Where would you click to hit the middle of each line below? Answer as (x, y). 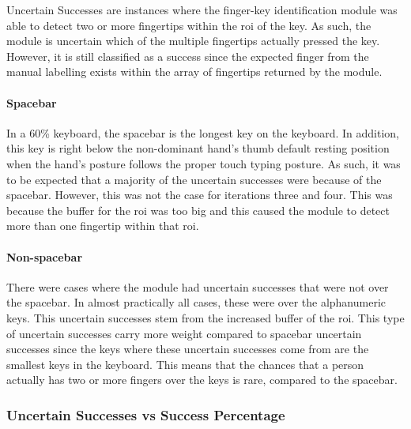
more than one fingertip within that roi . (103, 226)
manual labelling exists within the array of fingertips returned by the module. (194, 71)
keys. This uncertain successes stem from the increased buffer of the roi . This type (205, 317)
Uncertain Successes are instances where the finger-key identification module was (202, 9)
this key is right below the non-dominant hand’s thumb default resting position (198, 148)
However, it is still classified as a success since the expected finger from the (188, 56)
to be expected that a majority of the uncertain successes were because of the (194, 179)
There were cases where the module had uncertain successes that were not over (198, 286)
